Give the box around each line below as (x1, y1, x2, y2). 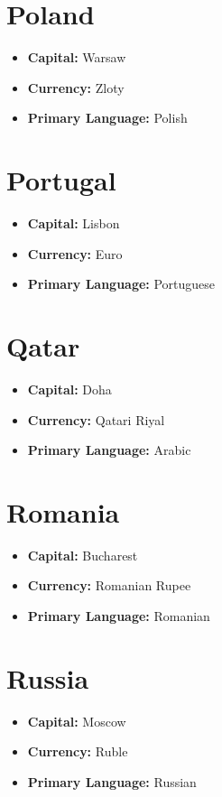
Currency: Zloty (27, 78, 125, 97)
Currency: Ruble (27, 742, 128, 761)
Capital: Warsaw (27, 48, 126, 67)
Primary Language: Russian (27, 772, 197, 791)
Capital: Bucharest (27, 545, 138, 564)
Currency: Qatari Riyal (27, 410, 165, 429)
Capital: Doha (27, 379, 112, 398)
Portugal (6, 162, 116, 199)
